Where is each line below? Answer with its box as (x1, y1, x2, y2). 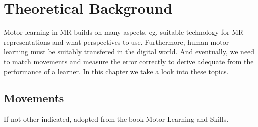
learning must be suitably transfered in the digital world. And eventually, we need (4, 46, 255, 57)
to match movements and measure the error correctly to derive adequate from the (4, 56, 254, 66)
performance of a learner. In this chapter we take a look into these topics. (4, 66, 229, 76)
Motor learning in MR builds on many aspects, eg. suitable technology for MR (4, 27, 244, 37)
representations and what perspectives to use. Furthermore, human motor (4, 36, 229, 47)
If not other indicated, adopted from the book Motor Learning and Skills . (4, 114, 229, 124)
